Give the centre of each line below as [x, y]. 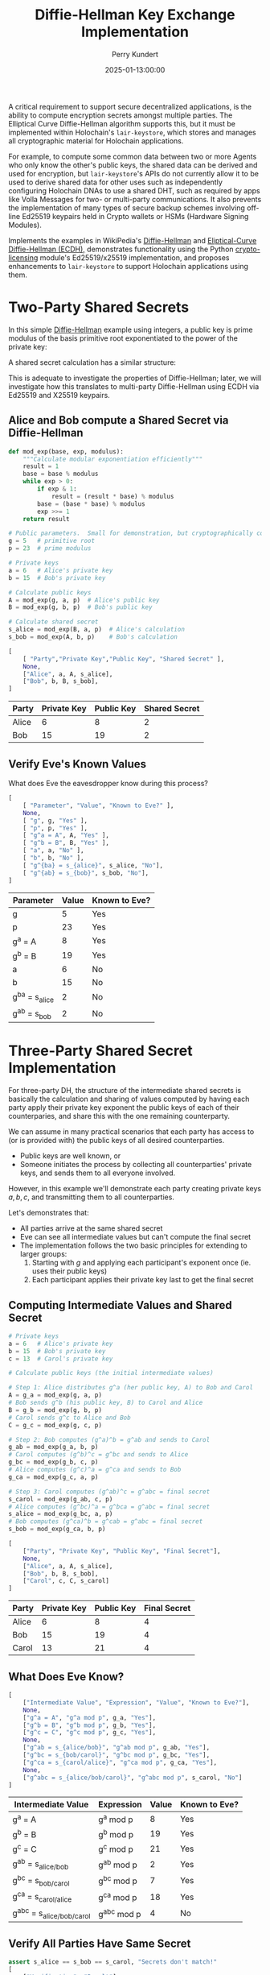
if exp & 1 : [57, 489]
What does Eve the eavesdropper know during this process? [108, 783]
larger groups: [43, 1254]
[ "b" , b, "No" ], [53, 858]
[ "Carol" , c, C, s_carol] [66, 1581]
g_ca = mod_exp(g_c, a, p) [53, 1477]
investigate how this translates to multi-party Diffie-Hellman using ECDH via [134, 386]
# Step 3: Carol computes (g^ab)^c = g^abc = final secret [109, 1492]
